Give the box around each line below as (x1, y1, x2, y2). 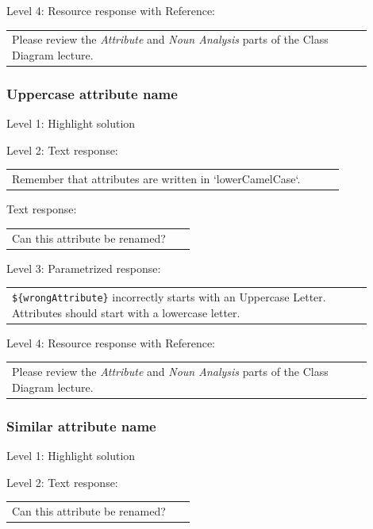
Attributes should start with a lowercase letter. (12, 304, 240, 320)
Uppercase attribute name (6, 83, 178, 103)
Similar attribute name (6, 416, 156, 435)
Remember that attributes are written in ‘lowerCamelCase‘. (12, 171, 301, 187)
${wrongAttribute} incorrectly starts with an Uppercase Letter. (12, 289, 326, 305)
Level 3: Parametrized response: (6, 259, 161, 276)
